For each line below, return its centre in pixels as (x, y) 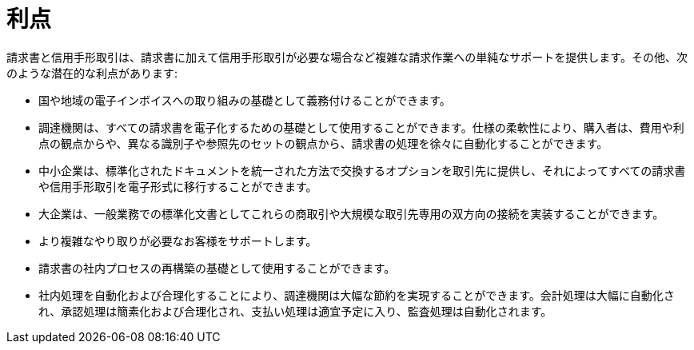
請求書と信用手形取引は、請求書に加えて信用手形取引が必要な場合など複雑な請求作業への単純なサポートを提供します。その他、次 (347, 57)
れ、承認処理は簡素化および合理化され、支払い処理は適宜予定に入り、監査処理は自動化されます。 (295, 311)
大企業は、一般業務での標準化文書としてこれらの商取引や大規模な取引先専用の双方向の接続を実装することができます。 (351, 213)
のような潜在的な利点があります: (92, 73)
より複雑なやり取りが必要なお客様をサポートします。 (178, 241)
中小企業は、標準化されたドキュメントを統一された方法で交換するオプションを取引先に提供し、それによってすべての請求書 (362, 170)
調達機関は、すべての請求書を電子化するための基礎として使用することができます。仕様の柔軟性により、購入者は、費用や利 (361, 127)
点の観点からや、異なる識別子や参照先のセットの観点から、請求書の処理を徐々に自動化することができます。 (323, 143)
